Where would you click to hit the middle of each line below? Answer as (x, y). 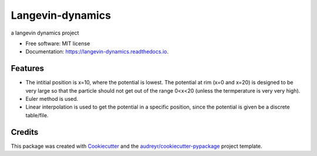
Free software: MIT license (58, 43)
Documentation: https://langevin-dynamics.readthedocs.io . (97, 52)
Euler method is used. (52, 99)
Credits (25, 132)
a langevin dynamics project (45, 33)
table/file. (37, 115)
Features (27, 68)
